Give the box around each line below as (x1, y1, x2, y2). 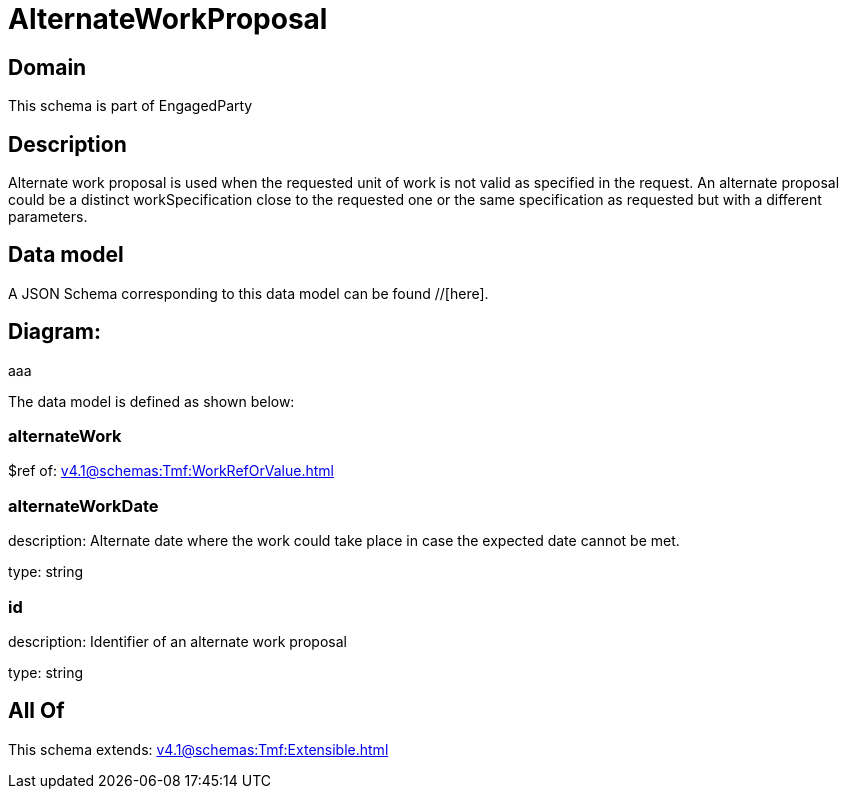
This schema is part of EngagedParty (8, 97, 253, 115)
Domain (8, 54, 87, 80)
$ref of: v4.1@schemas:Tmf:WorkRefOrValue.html (8, 462, 334, 480)
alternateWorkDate (8, 495, 159, 516)
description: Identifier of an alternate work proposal (8, 632, 347, 650)
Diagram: (8, 319, 101, 345)
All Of (8, 698, 65, 724)
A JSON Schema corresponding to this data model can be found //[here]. (8, 284, 489, 302)
